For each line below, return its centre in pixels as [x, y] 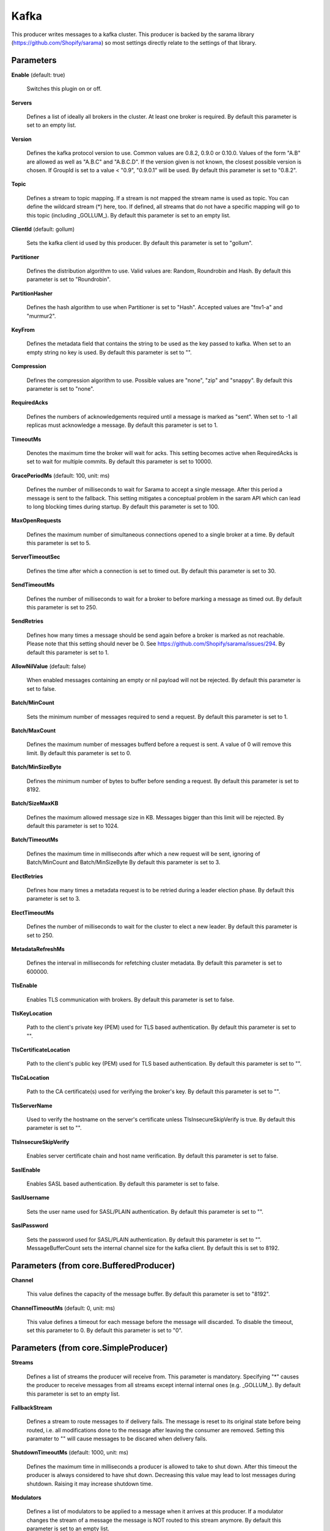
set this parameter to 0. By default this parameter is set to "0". [105, 1330]
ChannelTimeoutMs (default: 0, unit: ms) [63, 1308]
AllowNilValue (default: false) [49, 666]
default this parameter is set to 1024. [73, 826]
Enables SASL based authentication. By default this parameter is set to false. [123, 1184]
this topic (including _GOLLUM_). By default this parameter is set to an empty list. [129, 215]
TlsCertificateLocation [41, 1050]
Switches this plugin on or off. [64, 89]
